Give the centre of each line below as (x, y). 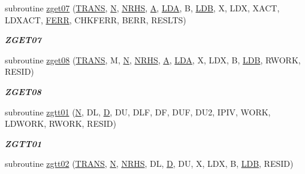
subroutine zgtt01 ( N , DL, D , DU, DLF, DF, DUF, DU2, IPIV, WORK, (138, 112)
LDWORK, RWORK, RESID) (61, 123)
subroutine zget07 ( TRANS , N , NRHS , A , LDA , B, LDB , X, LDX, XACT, (142, 8)
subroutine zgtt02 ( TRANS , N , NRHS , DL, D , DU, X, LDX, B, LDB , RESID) (149, 164)
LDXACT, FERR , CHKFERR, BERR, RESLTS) (96, 19)
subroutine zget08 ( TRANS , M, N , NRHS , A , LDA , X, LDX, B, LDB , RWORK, (153, 59)
